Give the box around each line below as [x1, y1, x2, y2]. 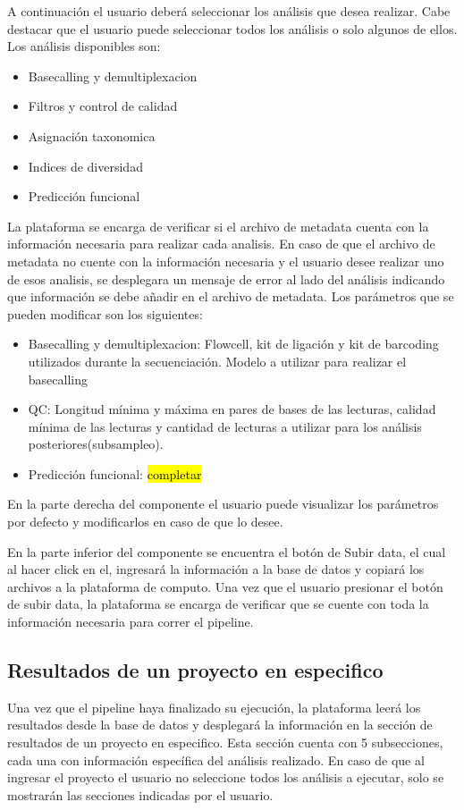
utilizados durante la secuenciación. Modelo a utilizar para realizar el [28, 351, 407, 370]
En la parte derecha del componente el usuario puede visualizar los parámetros [7, 494, 439, 513]
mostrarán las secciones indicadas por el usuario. [7, 785, 274, 804]
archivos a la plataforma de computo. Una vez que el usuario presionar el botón [7, 577, 443, 595]
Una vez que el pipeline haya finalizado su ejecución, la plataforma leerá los [7, 697, 421, 716]
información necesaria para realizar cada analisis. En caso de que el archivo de [7, 234, 435, 253]
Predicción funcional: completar [28, 464, 202, 483]
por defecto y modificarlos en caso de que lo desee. [7, 512, 283, 531]
